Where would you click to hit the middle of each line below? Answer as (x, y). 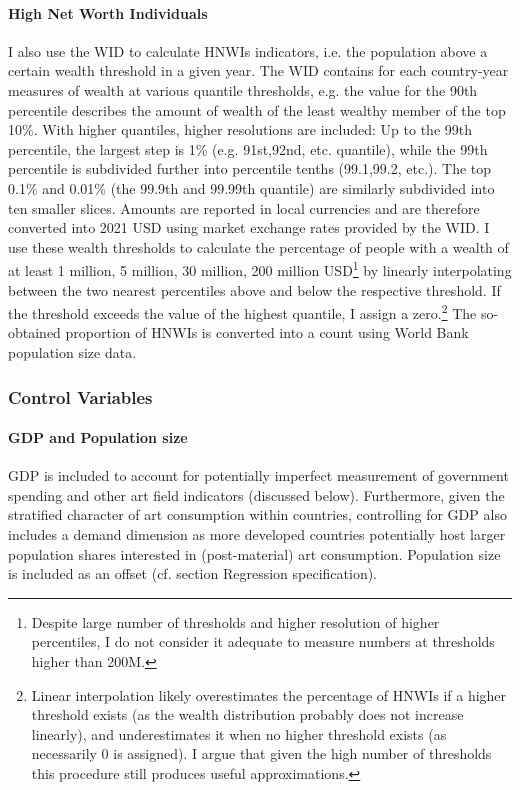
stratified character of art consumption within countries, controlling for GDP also (257, 514)
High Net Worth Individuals (108, 12)
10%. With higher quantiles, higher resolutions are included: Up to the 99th (240, 129)
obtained (34, 332)
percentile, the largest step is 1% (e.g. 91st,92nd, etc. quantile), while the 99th (248, 148)
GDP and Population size (98, 437)
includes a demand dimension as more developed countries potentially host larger (257, 534)
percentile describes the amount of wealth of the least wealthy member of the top (257, 109)
